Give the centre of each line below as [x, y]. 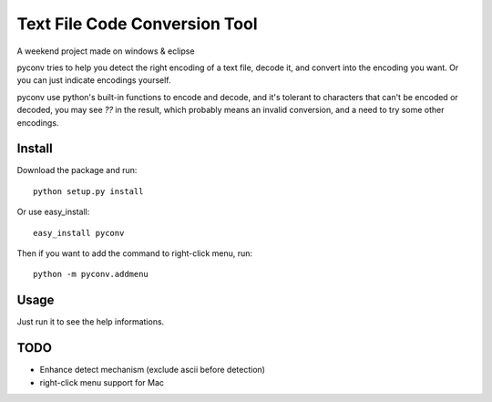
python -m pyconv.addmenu [91, 274]
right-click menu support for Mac [102, 382]
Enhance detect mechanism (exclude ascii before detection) [153, 370]
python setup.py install [88, 191]
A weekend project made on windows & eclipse [106, 51]
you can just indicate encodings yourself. [94, 80]
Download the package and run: [77, 170]
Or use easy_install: [53, 212]
